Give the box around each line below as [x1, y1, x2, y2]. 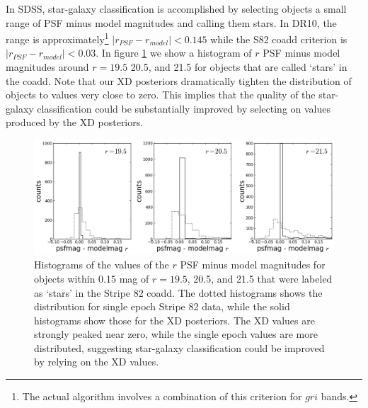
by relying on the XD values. [34, 354, 159, 369]
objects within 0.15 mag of [34, 271, 149, 285]
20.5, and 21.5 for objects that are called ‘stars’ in [130, 59, 347, 74]
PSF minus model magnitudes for [180, 257, 326, 272]
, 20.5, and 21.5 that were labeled [187, 271, 333, 285]
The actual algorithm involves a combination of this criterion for [22, 389, 302, 404]
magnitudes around [6, 59, 89, 74]
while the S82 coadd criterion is [210, 31, 347, 46]
